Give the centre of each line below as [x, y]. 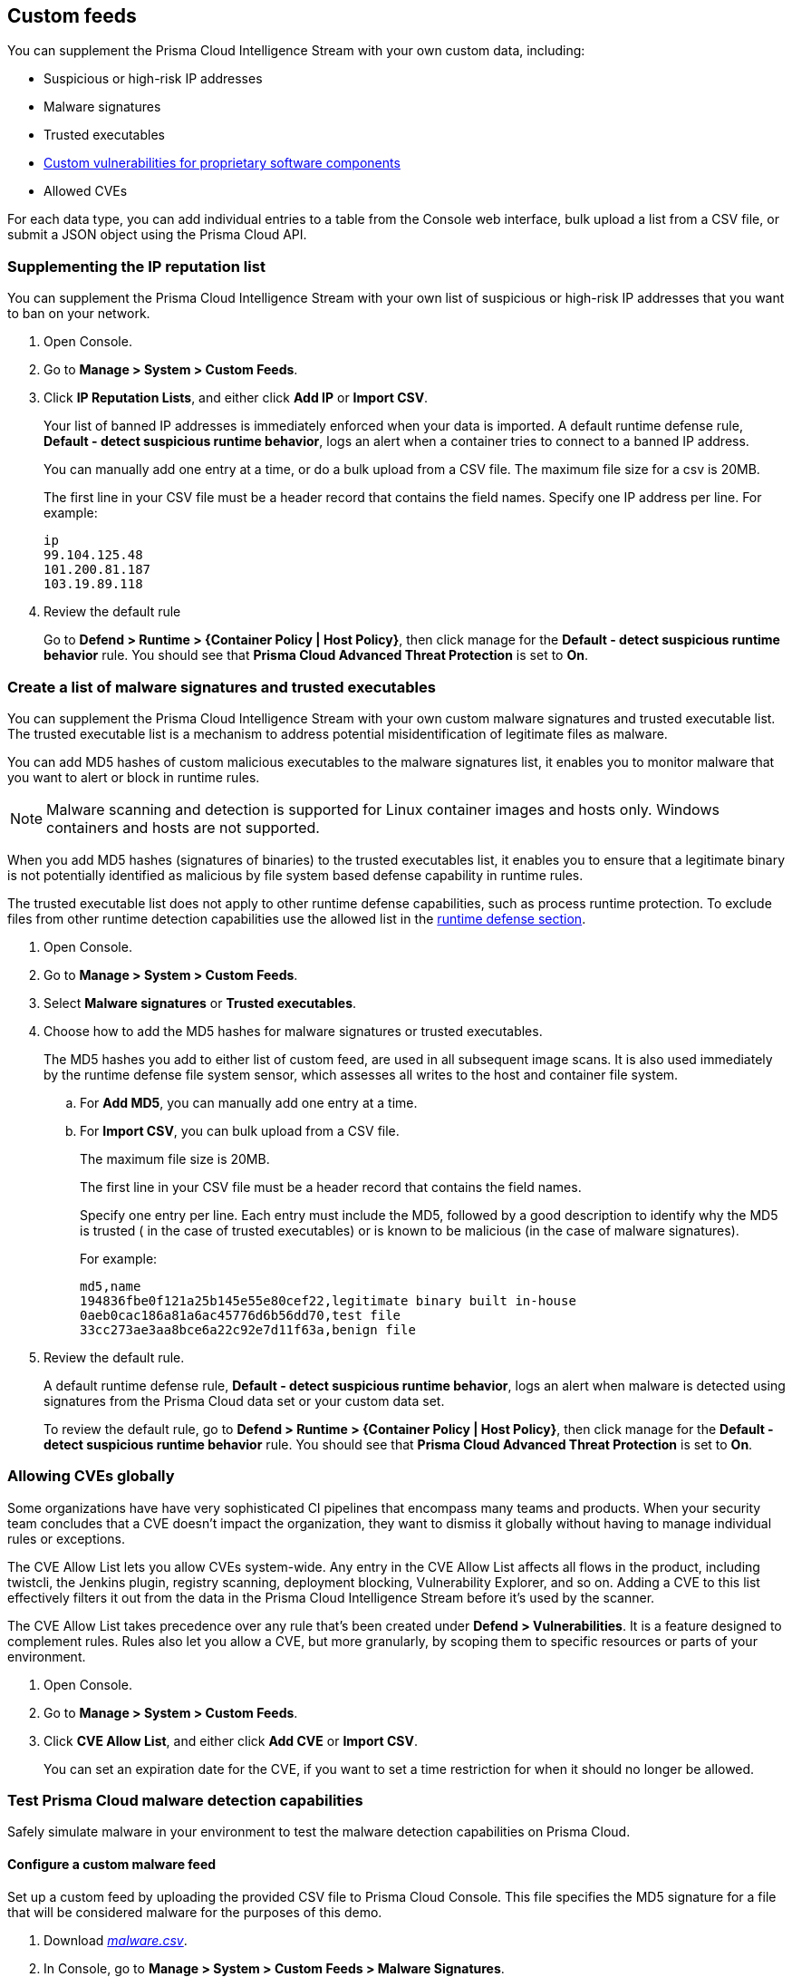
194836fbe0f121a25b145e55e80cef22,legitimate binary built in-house [328, 1300]
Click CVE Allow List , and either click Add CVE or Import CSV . [231, 1740]
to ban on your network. [79, 314]
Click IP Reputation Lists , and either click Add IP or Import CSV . [236, 398]
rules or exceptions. [66, 1538]
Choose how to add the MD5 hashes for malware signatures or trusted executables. [293, 1031]
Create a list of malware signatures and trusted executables [222, 687]
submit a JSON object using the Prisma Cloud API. [157, 235]
